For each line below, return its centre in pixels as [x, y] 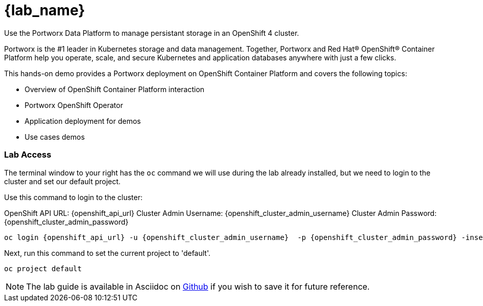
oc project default [43, 268]
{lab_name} [45, 10]
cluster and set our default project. [62, 181]
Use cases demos [55, 137]
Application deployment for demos [83, 121]
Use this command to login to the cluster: [73, 197]
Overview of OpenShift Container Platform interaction [115, 89]
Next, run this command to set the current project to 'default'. [107, 253]
